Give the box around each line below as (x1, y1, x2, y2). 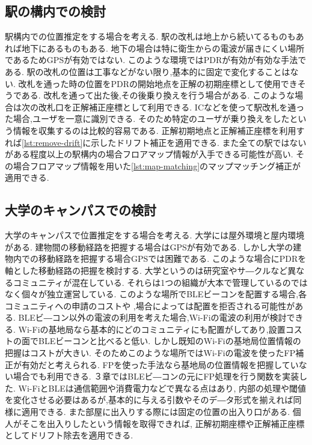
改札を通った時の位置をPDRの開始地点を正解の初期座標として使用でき (18, 77, 298, 89)
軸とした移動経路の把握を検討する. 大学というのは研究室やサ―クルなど (5, 264, 288, 276)
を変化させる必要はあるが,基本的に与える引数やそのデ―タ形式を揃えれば (5, 393, 293, 406)
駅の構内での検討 (5, 2, 106, 20)
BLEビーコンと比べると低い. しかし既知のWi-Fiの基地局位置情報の (38, 335, 301, 347)
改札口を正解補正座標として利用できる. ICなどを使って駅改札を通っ (38, 100, 305, 113)
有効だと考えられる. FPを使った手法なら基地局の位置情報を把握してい (21, 358, 299, 371)
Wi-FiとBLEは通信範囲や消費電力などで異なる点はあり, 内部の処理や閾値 (18, 381, 307, 394)
